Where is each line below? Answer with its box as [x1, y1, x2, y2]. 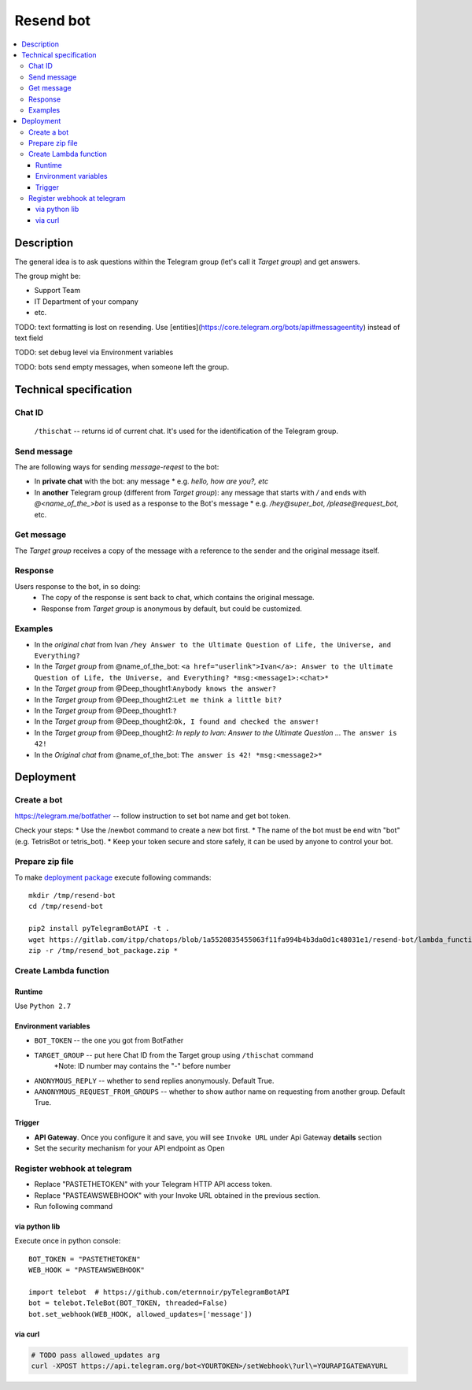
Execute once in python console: [14, 1236, 121, 1246]
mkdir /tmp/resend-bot [28, 891, 116, 900]
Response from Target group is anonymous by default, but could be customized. [41, 603, 303, 613]
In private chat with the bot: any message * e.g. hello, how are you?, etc [34, 476, 269, 486]
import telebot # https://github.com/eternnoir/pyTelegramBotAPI [28, 1288, 290, 1296]
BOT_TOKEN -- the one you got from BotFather [34, 1036, 184, 1045]
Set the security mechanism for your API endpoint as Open [34, 1144, 225, 1153]
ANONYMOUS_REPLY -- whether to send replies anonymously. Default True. [34, 1076, 275, 1085]
